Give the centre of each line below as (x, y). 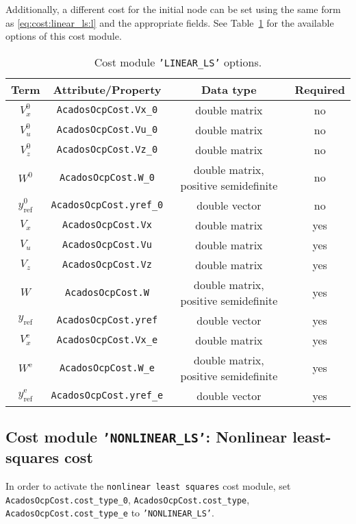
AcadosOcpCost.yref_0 (107, 205)
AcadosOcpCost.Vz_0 (107, 150)
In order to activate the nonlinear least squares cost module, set (148, 485)
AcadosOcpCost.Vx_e (107, 340)
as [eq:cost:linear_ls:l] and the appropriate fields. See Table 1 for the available (170, 22)
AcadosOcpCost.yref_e (107, 396)
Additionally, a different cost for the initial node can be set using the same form (173, 9)
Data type (229, 89)
